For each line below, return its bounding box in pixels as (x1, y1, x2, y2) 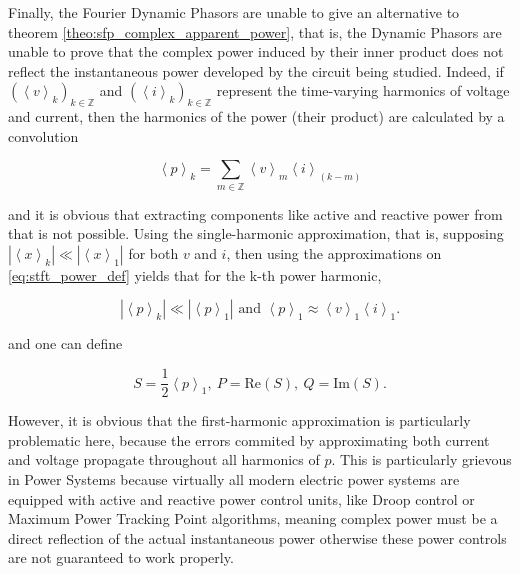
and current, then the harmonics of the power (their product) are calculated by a (8, 106, 505, 127)
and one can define (8, 333, 123, 354)
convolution (8, 125, 79, 146)
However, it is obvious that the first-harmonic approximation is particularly (8, 410, 471, 431)
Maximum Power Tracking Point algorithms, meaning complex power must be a (8, 508, 498, 529)
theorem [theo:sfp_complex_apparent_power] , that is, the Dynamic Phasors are (8, 21, 502, 42)
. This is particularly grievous (331, 449, 512, 470)
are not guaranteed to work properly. (8, 547, 234, 568)
